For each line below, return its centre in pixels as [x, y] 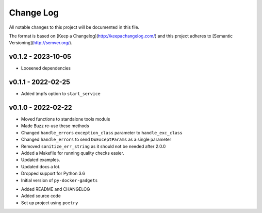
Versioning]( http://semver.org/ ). [41, 43]
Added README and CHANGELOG [56, 189]
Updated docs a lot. [41, 166]
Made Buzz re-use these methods [55, 126]
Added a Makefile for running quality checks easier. [73, 153]
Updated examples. [41, 160]
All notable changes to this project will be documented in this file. [74, 27]
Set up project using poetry [49, 203]
